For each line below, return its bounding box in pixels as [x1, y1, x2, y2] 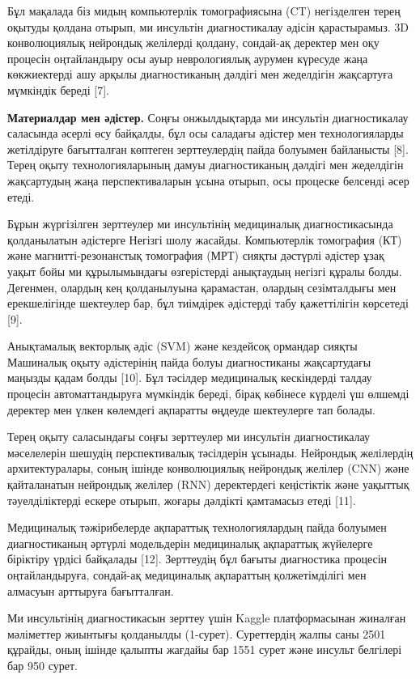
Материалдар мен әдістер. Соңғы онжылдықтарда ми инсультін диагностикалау [7, 108, 409, 125]
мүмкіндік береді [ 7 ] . [7, 81, 109, 98]
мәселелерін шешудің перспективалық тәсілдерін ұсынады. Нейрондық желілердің [7, 443, 414, 460]
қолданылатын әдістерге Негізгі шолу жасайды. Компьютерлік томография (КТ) [7, 231, 402, 248]
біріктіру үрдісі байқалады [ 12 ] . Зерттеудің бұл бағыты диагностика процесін [7, 550, 388, 567]
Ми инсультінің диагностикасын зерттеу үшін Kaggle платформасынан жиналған [7, 609, 406, 626]
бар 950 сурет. [7, 656, 78, 673]
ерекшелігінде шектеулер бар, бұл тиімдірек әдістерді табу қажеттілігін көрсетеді [7, 295, 409, 312]
